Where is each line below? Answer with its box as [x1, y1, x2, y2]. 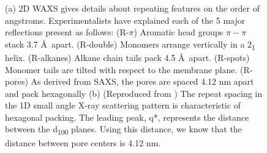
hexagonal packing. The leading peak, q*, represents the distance [5, 110, 249, 123]
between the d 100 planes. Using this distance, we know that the [5, 123, 242, 137]
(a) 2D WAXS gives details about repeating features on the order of [5, 2, 260, 14]
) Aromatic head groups [133, 26, 224, 38]
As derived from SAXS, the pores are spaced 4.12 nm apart [31, 75, 254, 88]
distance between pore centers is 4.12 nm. [5, 136, 161, 149]
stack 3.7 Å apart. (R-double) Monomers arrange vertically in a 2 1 [5, 37, 255, 52]
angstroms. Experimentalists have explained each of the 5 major [5, 13, 246, 26]
